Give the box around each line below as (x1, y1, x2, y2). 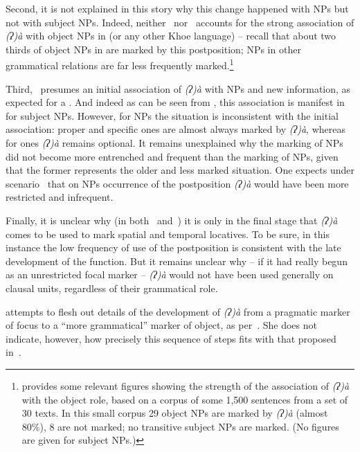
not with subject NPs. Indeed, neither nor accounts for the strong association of (6, 15, 354, 29)
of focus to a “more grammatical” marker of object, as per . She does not (6, 318, 317, 332)
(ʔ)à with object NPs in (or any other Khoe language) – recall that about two (6, 28, 336, 43)
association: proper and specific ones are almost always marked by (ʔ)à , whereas (6, 122, 345, 136)
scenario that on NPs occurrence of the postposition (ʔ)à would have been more (6, 176, 349, 190)
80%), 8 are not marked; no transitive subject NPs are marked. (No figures (21, 419, 339, 433)
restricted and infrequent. (6, 190, 114, 204)
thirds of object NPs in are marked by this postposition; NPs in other (6, 42, 301, 56)
